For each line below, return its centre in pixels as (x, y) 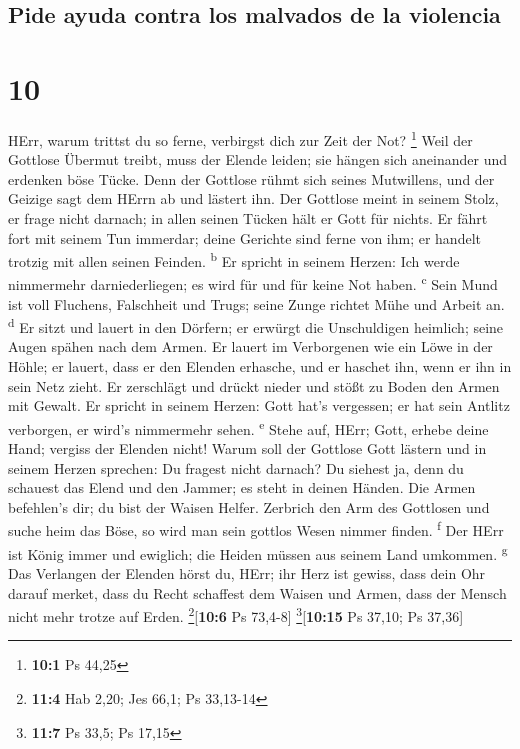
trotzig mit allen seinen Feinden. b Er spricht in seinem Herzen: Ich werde (234, 259)
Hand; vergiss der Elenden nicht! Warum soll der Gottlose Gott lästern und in (247, 448)
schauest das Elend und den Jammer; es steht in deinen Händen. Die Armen (242, 487)
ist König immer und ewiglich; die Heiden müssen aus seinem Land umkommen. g (258, 552)
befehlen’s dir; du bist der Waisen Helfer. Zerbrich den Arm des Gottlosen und (249, 506)
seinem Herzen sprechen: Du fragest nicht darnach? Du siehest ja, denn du (236, 467)
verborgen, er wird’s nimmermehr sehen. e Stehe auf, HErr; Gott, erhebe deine (248, 427)
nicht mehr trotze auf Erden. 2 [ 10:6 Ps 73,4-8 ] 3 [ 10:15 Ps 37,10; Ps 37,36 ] (236, 614)
